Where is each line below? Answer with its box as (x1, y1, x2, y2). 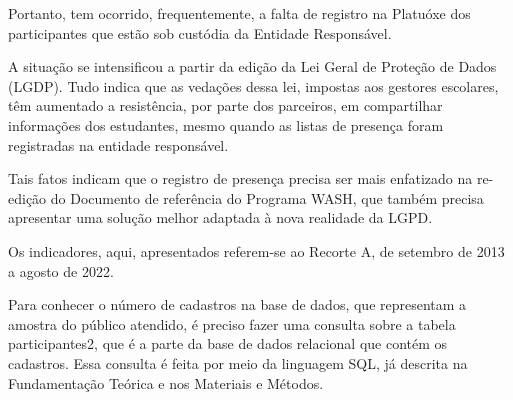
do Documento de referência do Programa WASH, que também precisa (50, 187, 484, 208)
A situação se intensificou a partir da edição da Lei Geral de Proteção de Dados (8, 56, 497, 77)
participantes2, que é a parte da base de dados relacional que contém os (8, 333, 448, 354)
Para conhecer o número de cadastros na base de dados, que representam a (8, 294, 467, 315)
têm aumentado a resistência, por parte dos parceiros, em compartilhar (8, 95, 443, 116)
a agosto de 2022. (8, 260, 114, 281)
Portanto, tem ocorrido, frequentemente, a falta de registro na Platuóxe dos (8, 3, 471, 23)
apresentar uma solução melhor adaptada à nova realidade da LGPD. (8, 207, 433, 228)
